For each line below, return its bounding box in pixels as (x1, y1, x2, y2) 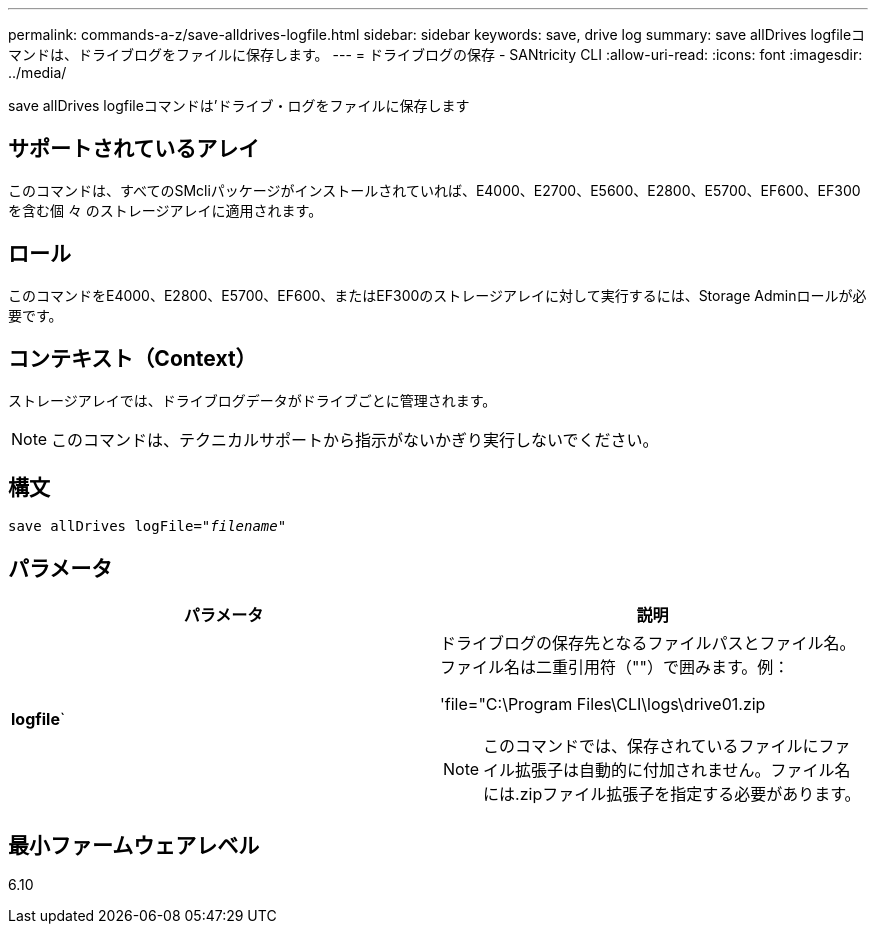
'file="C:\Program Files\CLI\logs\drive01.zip (440, 694, 766, 715)
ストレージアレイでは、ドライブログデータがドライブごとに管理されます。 (8, 391, 497, 409)
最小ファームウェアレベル (8, 832, 260, 858)
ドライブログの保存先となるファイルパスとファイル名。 (440, 633, 856, 654)
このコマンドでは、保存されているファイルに (483, 736, 819, 757)
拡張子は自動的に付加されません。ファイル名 (515, 760, 851, 781)
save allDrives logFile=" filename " (8, 518, 287, 535)
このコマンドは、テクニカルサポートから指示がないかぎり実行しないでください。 (51, 429, 659, 450)
